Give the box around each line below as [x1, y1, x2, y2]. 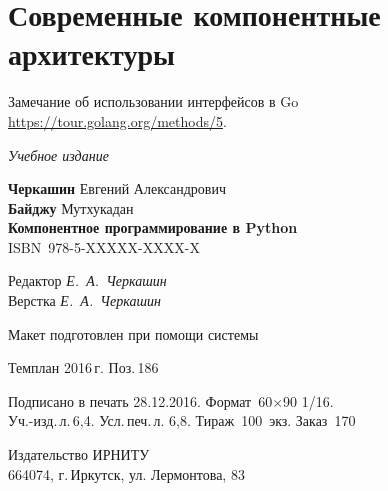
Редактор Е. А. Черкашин [8, 270, 167, 291]
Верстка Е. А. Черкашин [8, 290, 161, 311]
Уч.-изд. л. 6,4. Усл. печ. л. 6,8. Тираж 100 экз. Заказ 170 [8, 410, 356, 431]
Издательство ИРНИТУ [8, 444, 150, 465]
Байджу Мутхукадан [8, 197, 134, 218]
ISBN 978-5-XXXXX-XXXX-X [8, 236, 200, 257]
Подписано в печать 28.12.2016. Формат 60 [8, 390, 273, 411]
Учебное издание [8, 144, 109, 165]
